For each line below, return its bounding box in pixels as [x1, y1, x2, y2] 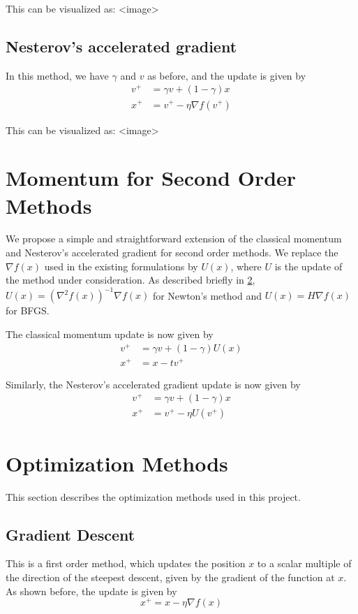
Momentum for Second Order [6, 163, 297, 192]
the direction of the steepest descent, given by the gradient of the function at [6, 569, 335, 584]
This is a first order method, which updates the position [6, 556, 246, 571]
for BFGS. [6, 303, 50, 318]
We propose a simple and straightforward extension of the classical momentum [6, 231, 342, 246]
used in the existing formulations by [44, 258, 198, 273]
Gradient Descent [6, 523, 135, 545]
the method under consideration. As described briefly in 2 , [6, 272, 255, 287]
